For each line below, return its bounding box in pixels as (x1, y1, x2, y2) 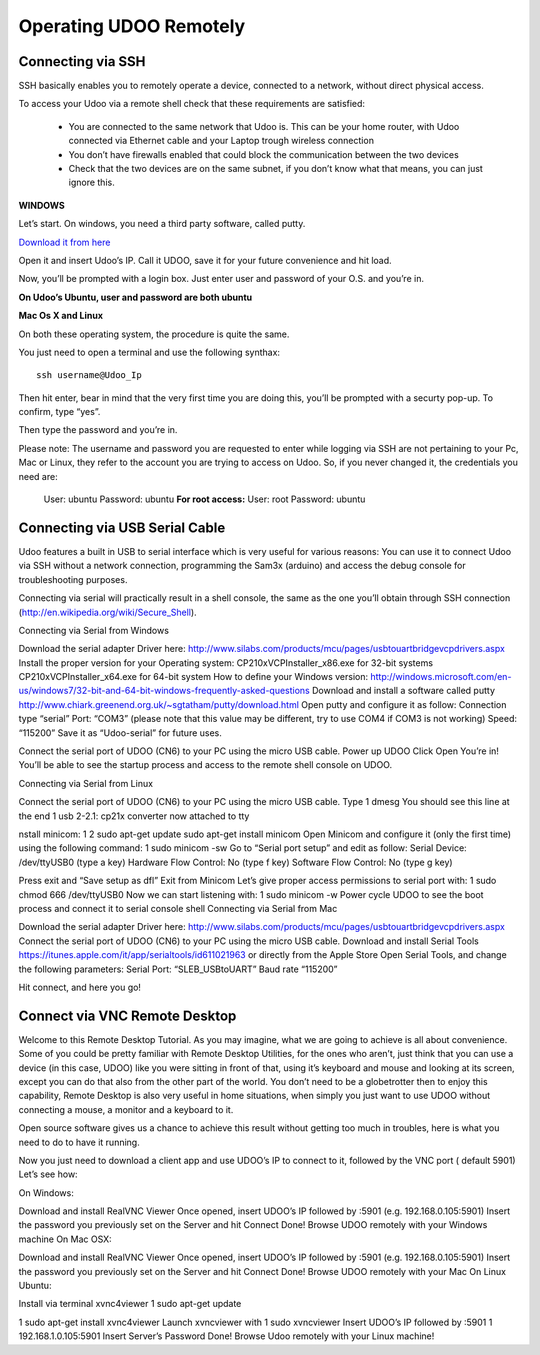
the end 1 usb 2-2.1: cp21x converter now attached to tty (18, 810, 250, 822)
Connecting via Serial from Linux (18, 777, 154, 789)
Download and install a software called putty (311, 685, 495, 697)
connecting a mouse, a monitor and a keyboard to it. (18, 1103, 234, 1115)
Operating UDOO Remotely (18, 15, 246, 37)
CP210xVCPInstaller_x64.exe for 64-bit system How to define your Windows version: (18, 671, 369, 683)
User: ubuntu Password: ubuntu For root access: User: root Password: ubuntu (43, 493, 366, 505)
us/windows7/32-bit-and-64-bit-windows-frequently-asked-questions (18, 685, 310, 697)
